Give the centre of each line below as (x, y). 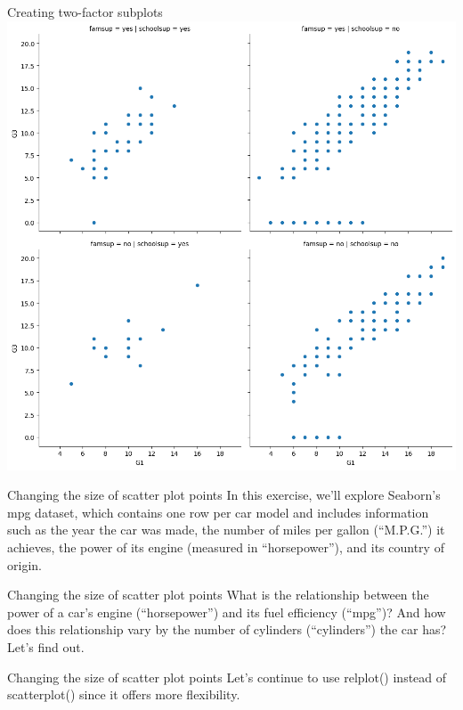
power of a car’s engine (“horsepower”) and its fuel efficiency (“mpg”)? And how (227, 612)
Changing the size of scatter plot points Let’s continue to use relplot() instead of (227, 677)
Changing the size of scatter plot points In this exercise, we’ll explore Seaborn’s (224, 495)
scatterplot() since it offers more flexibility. (124, 694)
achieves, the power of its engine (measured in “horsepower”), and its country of (226, 547)
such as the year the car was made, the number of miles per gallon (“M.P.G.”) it (226, 530)
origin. (24, 564)
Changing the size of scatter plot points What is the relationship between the (218, 595)
